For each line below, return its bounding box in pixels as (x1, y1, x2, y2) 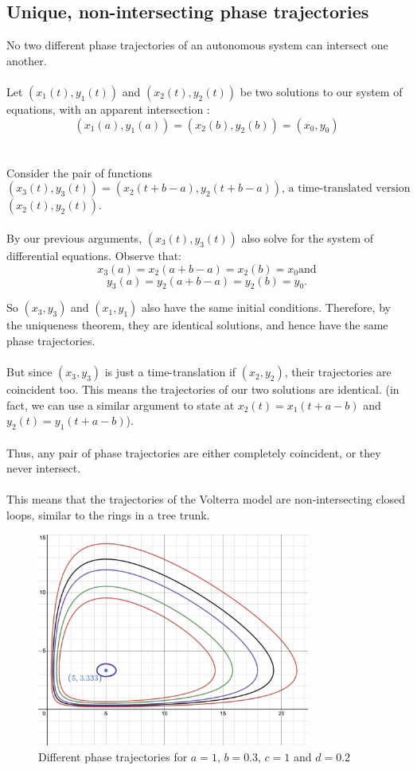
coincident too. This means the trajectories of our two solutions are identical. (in (6, 381, 399, 398)
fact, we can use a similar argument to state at (6, 396, 235, 413)
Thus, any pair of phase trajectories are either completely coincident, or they (6, 444, 381, 461)
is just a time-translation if (104, 364, 236, 380)
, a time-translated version (282, 183, 411, 195)
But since (6, 364, 53, 380)
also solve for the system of (241, 229, 373, 246)
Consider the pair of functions (6, 164, 153, 181)
